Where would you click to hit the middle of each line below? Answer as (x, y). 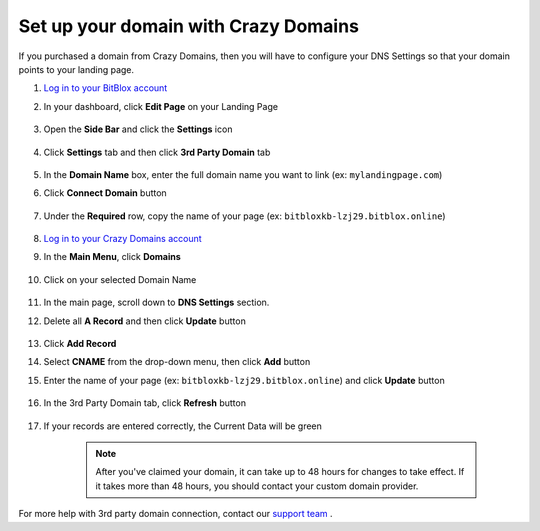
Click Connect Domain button (105, 193)
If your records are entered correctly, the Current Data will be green (182, 426)
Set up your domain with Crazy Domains (189, 26)
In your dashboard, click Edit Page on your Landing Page (161, 106)
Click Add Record (80, 344)
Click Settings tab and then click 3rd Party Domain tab (157, 152)
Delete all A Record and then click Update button (145, 321)
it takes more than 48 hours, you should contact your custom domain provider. (257, 486)
